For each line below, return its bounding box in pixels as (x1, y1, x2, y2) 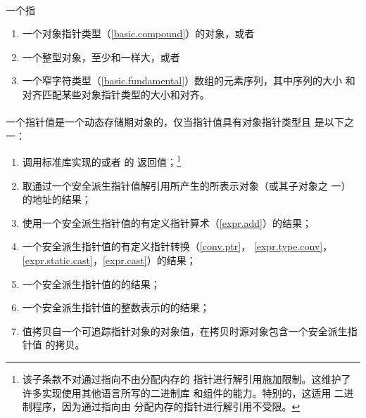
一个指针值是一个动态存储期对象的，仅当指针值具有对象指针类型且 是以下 (6, 115, 344, 129)
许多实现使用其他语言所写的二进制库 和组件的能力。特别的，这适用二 (22, 385, 344, 400)
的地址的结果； (22, 192, 91, 207)
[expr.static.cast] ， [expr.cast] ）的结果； (22, 252, 196, 267)
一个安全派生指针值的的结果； (22, 276, 160, 291)
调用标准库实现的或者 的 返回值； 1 (22, 152, 181, 169)
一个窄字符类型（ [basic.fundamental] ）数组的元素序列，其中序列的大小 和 (22, 73, 355, 88)
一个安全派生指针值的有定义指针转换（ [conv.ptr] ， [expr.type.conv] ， (22, 239, 333, 254)
